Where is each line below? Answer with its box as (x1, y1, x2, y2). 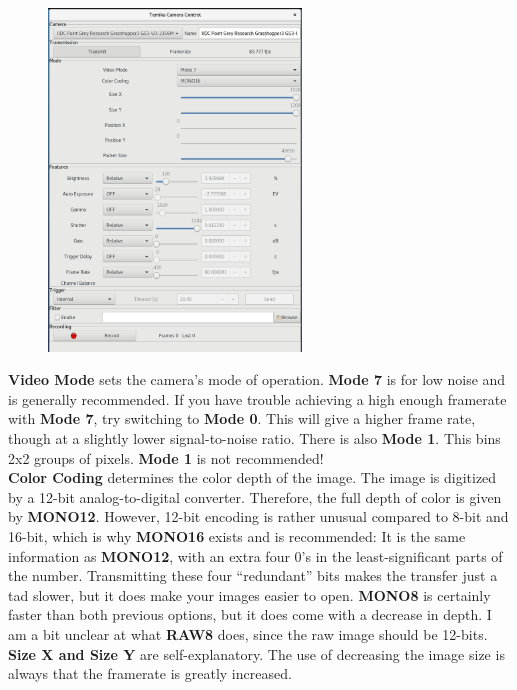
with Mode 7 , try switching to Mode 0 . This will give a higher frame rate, (8, 408, 476, 429)
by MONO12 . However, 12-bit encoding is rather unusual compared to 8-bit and (8, 506, 509, 527)
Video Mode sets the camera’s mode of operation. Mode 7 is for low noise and (8, 369, 506, 390)
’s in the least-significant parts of (301, 545, 503, 566)
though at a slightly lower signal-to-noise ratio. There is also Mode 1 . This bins (8, 428, 501, 449)
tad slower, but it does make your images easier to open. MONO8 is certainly (8, 584, 491, 605)
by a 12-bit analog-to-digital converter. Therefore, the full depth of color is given (8, 486, 502, 507)
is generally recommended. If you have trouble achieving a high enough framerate (8, 388, 507, 409)
